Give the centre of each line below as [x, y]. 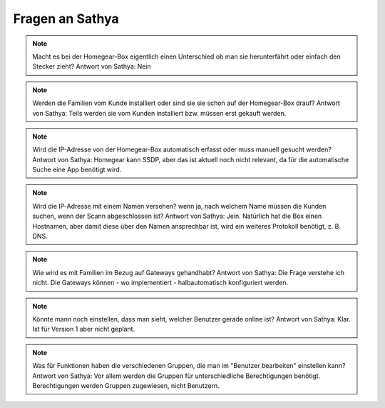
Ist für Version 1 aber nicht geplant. [84, 329]
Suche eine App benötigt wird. [77, 170]
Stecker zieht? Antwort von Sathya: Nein [92, 66]
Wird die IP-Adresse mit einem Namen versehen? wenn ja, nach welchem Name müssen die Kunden [179, 206]
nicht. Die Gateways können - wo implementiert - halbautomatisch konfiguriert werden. [160, 283]
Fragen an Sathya [66, 19]
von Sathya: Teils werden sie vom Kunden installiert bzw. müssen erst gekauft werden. [159, 113]
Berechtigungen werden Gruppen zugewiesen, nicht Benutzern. [126, 385]
